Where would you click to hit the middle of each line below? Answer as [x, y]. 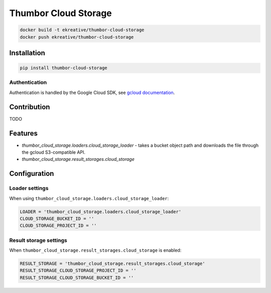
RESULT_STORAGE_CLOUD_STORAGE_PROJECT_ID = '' [78, 271]
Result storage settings [38, 240]
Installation [27, 53]
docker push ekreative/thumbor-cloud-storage [77, 37]
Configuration [32, 174]
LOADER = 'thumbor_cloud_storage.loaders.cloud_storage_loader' [101, 212]
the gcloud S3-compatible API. [53, 152]
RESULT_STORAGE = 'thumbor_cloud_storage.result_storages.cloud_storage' [112, 264]
